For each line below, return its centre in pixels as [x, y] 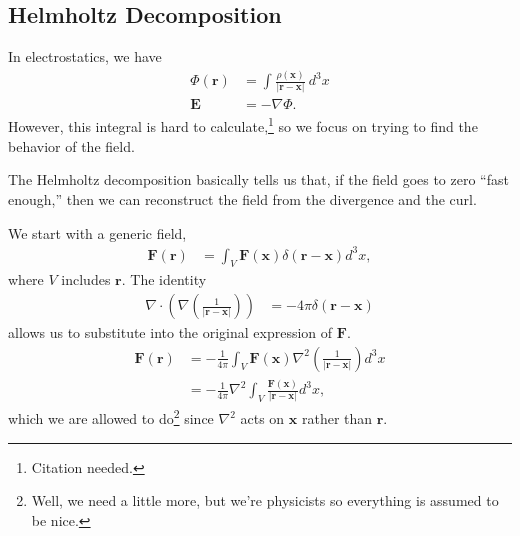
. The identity [164, 279]
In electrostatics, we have [85, 56]
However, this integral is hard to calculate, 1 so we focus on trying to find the [243, 125]
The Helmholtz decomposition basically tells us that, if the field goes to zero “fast [258, 179]
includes [86, 279]
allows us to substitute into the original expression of [170, 332]
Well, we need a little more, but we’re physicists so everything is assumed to [265, 500]
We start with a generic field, [97, 232]
